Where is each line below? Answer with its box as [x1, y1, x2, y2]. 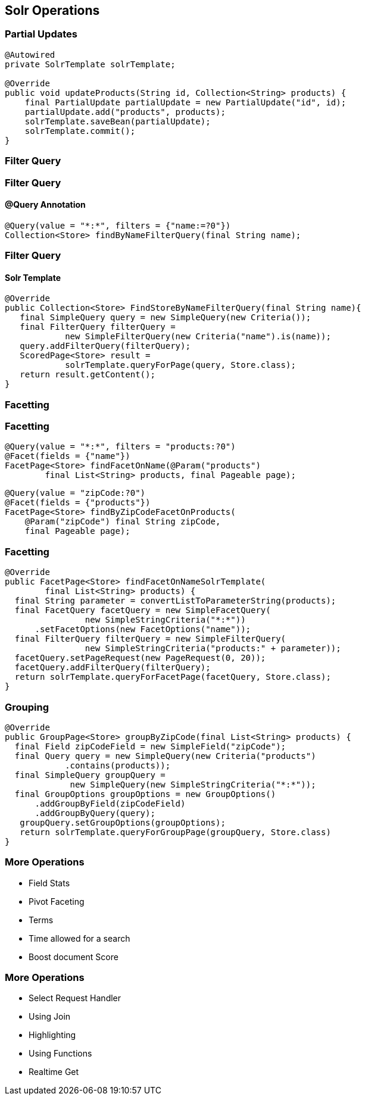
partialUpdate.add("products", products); [24, 107, 226, 117]
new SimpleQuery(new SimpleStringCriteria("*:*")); [70, 779, 316, 789]
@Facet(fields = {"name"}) [5, 451, 130, 461]
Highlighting [29, 1030, 76, 1040]
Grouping [5, 701, 49, 713]
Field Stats [29, 877, 70, 888]
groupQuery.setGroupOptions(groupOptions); [20, 817, 226, 827]
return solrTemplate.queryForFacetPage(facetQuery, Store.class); [14, 672, 331, 682]
